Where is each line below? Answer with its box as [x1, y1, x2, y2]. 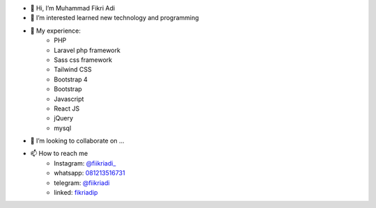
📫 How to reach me [30, 150, 88, 158]
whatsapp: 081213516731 [54, 169, 125, 177]
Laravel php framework [54, 46, 121, 54]
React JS [54, 104, 80, 113]
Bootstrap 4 [54, 75, 88, 83]
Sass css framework [54, 56, 113, 64]
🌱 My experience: [30, 26, 81, 35]
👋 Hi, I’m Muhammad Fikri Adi [30, 4, 115, 12]
